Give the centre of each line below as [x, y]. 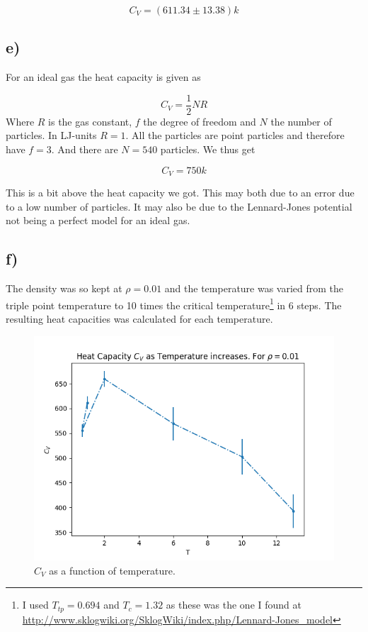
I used [35, 605]
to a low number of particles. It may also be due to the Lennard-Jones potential [179, 206]
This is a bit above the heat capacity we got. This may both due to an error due [180, 193]
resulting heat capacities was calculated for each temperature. [139, 318]
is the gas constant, [90, 121]
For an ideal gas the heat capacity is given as [103, 77]
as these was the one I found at [234, 605]
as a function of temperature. [112, 570]
